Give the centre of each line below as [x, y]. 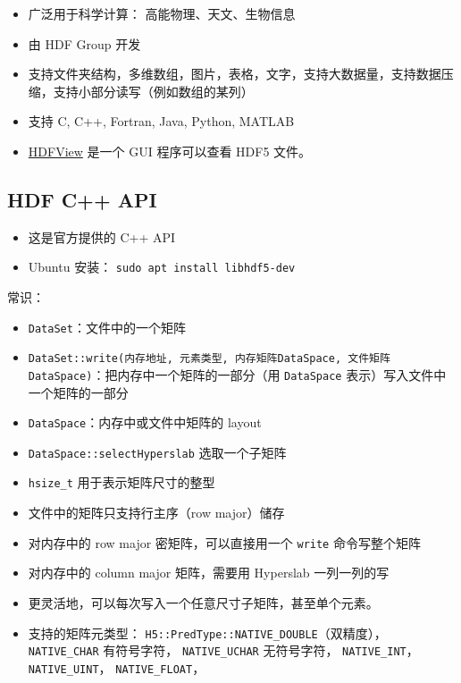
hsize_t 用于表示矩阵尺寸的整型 [122, 482]
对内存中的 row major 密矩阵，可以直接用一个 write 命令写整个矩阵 [224, 542]
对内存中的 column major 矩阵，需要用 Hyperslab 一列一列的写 [209, 573]
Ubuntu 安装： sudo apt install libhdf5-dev [162, 267]
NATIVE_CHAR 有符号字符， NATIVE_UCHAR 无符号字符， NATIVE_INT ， [223, 650]
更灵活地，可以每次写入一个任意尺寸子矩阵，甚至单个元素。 [203, 602]
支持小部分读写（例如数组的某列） [153, 91]
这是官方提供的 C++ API [102, 236]
